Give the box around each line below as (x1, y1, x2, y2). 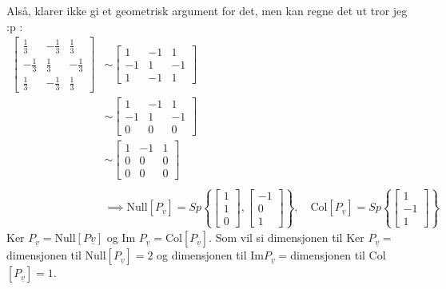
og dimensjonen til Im (157, 247, 264, 263)
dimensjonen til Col (290, 247, 386, 263)
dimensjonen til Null (6, 247, 106, 263)
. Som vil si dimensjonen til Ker (209, 229, 364, 246)
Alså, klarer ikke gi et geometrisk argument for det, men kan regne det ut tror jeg (6, 2, 408, 18)
